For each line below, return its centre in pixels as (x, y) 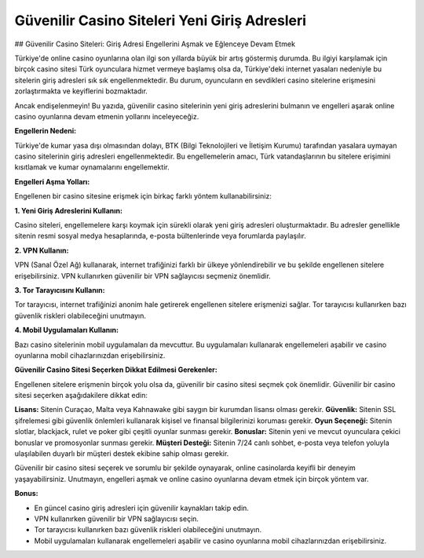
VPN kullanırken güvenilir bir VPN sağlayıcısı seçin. (117, 519)
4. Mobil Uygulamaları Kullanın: (67, 330)
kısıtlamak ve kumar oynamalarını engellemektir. (92, 167)
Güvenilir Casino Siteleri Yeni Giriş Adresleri (160, 20)
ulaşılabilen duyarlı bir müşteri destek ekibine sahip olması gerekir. (122, 454)
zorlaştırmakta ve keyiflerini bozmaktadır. (81, 91)
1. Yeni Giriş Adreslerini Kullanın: (69, 210)
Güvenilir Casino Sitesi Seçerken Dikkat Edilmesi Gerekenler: (116, 370)
